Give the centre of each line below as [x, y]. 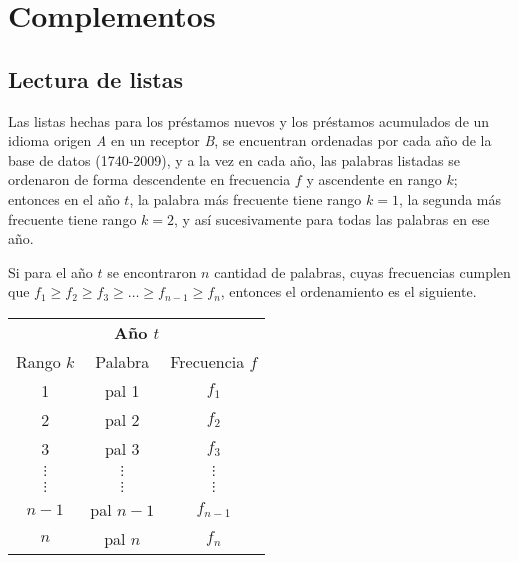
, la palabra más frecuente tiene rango [245, 198]
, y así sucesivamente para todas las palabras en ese [332, 218]
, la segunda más [450, 198]
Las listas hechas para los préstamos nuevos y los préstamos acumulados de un [249, 120]
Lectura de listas [95, 78]
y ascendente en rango [374, 179]
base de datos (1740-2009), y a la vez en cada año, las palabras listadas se [234, 159]
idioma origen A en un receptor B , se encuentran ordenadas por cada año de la [250, 140]
